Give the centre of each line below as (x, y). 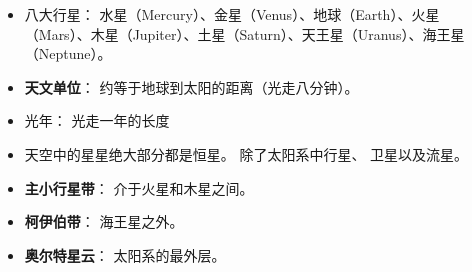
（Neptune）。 (68, 53)
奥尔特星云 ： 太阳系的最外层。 (125, 254)
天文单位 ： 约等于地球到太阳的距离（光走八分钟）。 (191, 86)
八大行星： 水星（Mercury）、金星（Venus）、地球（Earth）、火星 (232, 14)
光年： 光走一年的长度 (97, 120)
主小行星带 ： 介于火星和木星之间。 (139, 187)
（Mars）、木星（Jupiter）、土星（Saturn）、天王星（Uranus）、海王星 (244, 33)
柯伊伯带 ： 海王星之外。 (104, 221)
